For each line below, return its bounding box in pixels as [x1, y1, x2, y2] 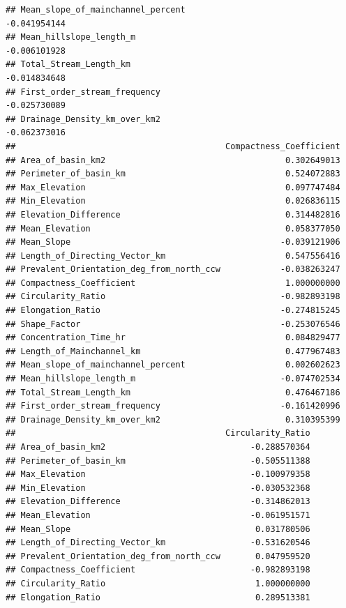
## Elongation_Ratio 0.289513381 [6, 592, 310, 602]
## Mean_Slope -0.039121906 [6, 237, 340, 248]
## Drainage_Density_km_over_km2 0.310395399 [6, 414, 340, 425]
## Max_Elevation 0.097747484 [6, 182, 340, 192]
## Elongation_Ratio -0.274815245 [6, 305, 340, 316]
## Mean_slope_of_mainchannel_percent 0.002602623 [6, 360, 340, 370]
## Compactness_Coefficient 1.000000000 [6, 278, 340, 288]
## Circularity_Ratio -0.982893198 [6, 291, 340, 302]
